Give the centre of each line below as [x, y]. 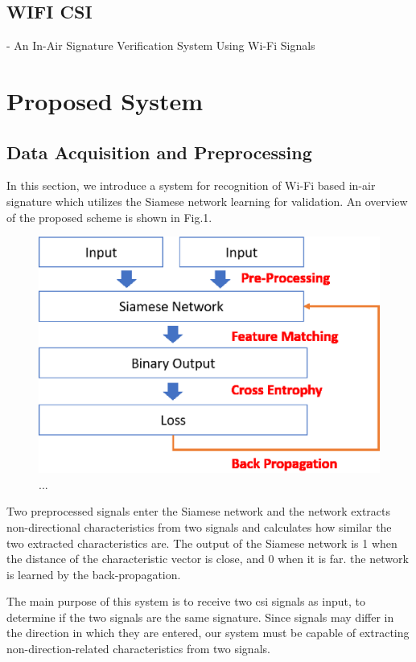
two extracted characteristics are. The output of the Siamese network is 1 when [202, 543]
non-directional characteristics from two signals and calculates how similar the [199, 526]
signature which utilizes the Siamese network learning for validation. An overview [207, 201]
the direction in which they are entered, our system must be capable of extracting [208, 633]
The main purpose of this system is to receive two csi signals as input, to [186, 601]
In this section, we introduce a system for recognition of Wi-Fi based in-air [191, 185]
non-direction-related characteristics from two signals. [138, 649]
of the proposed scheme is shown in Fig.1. [109, 217]
